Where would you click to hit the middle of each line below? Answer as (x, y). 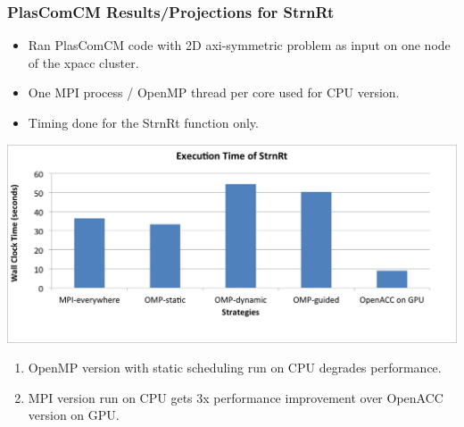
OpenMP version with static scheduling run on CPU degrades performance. (235, 368)
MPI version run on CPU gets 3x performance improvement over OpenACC (236, 397)
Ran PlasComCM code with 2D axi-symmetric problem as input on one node (239, 45)
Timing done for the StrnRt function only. (143, 122)
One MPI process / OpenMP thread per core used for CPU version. (214, 92)
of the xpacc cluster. (83, 62)
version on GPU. (74, 415)
